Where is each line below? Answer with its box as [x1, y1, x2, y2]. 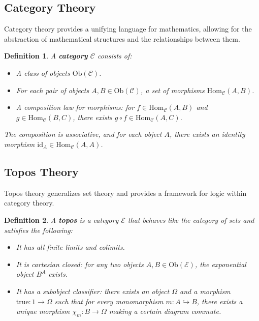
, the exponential [195, 258, 246, 269]
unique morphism [16, 306, 70, 316]
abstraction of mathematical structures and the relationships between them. [4, 33, 240, 44]
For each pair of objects [16, 84, 89, 95]
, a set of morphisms [140, 84, 205, 95]
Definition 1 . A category [4, 50, 88, 61]
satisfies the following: [4, 224, 73, 235]
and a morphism [180, 285, 231, 296]
